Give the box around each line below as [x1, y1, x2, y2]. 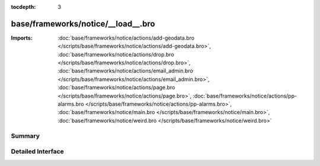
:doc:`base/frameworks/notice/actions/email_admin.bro [57, 67, 194, 74]
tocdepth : [11, 4, 36, 10]
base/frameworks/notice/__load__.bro [11, 18, 155, 29]
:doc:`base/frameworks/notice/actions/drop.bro [57, 51, 174, 58]
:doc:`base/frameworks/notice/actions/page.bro [57, 84, 175, 91]
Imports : [11, 34, 33, 41]
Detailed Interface [11, 148, 65, 156]
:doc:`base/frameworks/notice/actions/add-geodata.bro [57, 34, 195, 41]
